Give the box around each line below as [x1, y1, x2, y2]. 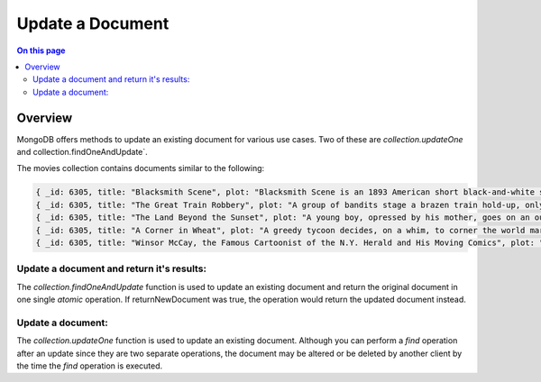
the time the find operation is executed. [16, 360, 163, 371]
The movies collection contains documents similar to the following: [16, 163, 265, 174]
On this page [16, 45, 66, 56]
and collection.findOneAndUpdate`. [16, 147, 148, 158]
